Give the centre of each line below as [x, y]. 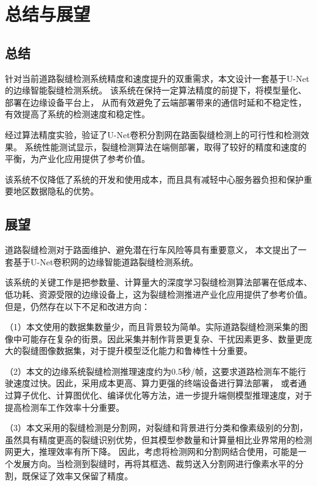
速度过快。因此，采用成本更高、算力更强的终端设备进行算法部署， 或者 [155, 383]
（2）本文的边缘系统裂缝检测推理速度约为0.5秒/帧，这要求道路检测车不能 [151, 371]
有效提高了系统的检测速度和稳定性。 [77, 114]
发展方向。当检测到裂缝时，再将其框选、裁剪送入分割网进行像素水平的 [154, 464]
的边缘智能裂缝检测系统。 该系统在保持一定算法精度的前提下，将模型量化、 [156, 90]
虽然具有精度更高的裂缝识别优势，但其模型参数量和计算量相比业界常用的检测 [158, 439]
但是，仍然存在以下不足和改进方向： [77, 306]
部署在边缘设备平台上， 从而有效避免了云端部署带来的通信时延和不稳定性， [156, 102]
